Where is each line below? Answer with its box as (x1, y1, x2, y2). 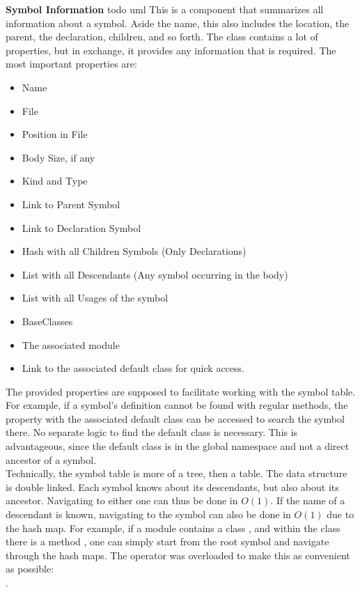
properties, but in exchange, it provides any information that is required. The (6, 42, 336, 57)
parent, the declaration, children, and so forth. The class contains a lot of (6, 29, 318, 44)
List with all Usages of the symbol (22, 290, 169, 305)
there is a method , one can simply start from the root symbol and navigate (6, 534, 329, 549)
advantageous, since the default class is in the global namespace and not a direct (6, 439, 350, 453)
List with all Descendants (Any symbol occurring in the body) (22, 267, 288, 281)
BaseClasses (22, 313, 73, 328)
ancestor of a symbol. (6, 452, 97, 467)
